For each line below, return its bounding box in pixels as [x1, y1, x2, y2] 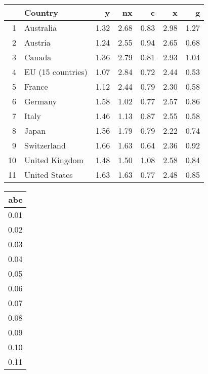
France [24, 81, 48, 92]
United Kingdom [24, 154, 84, 166]
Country [24, 7, 58, 18]
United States [24, 169, 73, 180]
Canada [24, 51, 52, 63]
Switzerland [24, 139, 66, 151]
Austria [24, 36, 51, 48]
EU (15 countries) [24, 66, 88, 78]
